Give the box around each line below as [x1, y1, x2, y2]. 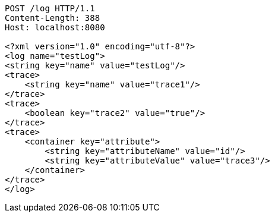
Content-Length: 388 [5, 13, 100, 23]
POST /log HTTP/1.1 [5, 4, 95, 13]
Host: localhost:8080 [5, 23, 105, 32]
